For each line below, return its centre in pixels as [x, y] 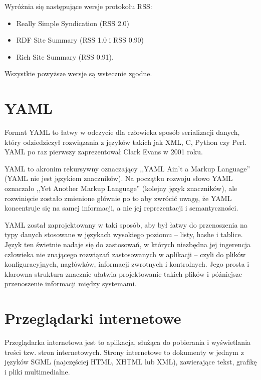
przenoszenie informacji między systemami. [71, 283]
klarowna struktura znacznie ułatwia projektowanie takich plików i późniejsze [123, 273]
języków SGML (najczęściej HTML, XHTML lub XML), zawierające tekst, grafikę [131, 362]
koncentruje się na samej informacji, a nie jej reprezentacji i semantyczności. [121, 208]
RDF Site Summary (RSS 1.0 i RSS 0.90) [80, 40]
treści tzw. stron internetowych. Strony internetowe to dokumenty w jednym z [124, 352]
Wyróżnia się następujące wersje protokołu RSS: [78, 6]
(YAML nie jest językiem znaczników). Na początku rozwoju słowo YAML [119, 178]
